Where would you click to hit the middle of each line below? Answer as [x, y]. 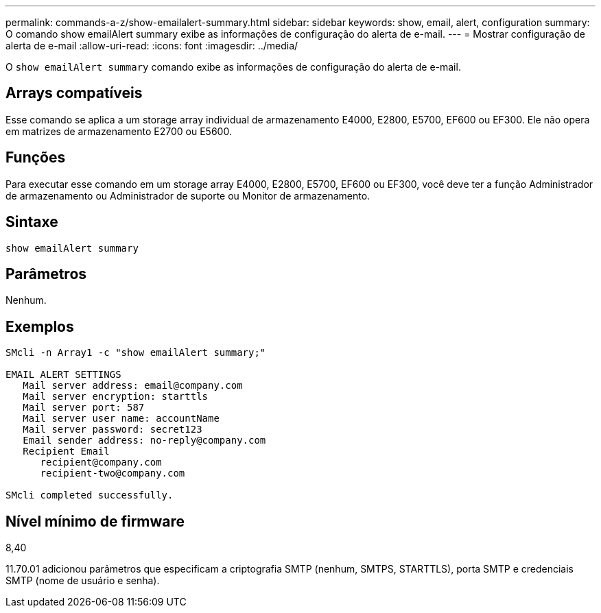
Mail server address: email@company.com [133, 386]
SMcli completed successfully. [90, 495]
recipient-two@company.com [113, 473]
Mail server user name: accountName [121, 419]
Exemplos [40, 326]
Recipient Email [66, 452]
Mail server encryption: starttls [116, 397]
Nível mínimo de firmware [95, 521]
